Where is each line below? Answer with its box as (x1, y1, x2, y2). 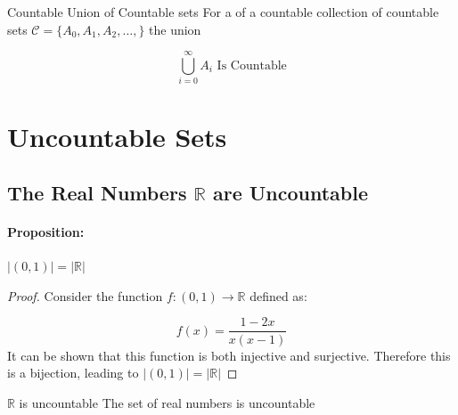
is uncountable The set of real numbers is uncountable (19, 393, 315, 411)
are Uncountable (212, 179, 369, 207)
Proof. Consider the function (7, 286, 163, 305)
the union (149, 20, 201, 38)
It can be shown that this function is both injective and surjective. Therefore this (7, 346, 451, 364)
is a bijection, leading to (7, 363, 139, 382)
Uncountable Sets (7, 118, 227, 154)
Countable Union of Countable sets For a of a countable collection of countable (7, 3, 439, 20)
